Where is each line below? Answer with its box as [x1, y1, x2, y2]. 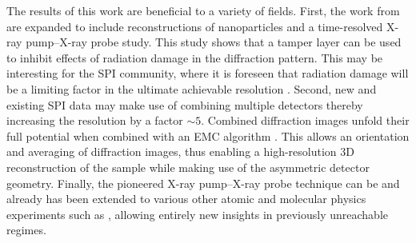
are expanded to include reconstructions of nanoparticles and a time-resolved [6, 18, 383, 34]
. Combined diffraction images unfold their [201, 112, 410, 129]
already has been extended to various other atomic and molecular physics [6, 190, 366, 207]
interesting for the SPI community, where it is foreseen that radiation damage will [6, 65, 409, 82]
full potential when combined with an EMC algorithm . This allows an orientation [6, 127, 410, 144]
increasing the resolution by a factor [6, 112, 183, 129]
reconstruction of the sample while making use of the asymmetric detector [6, 158, 370, 175]
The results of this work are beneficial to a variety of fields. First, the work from [6, 2, 400, 18]
